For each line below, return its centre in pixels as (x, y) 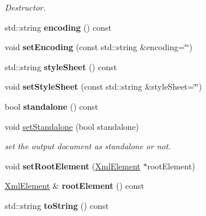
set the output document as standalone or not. (88, 146)
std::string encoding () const (58, 27)
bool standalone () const (52, 106)
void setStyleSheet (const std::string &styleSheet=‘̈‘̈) (103, 86)
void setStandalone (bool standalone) (72, 126)
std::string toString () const (57, 205)
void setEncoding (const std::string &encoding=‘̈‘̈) (99, 47)
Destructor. (25, 7)
